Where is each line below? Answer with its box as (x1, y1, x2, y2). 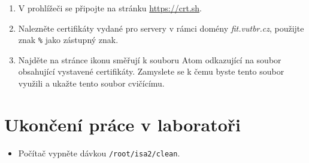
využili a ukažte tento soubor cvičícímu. (18, 77, 165, 90)
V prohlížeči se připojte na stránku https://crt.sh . (18, 2, 202, 14)
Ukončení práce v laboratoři (4, 112, 241, 136)
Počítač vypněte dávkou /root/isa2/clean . (18, 146, 180, 159)
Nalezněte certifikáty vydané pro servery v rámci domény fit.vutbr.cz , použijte (18, 21, 304, 34)
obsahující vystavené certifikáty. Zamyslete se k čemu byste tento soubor (18, 65, 284, 78)
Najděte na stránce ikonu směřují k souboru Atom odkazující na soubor (18, 53, 281, 66)
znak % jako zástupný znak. (18, 33, 119, 46)
